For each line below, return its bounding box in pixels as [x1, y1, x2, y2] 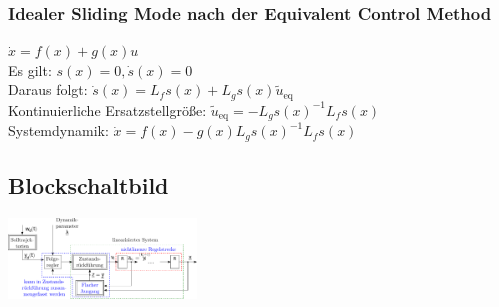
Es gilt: [8, 59, 52, 80]
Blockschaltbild [8, 170, 169, 201]
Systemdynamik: [8, 120, 109, 141]
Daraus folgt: [8, 79, 88, 100]
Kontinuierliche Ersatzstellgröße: [8, 99, 207, 120]
